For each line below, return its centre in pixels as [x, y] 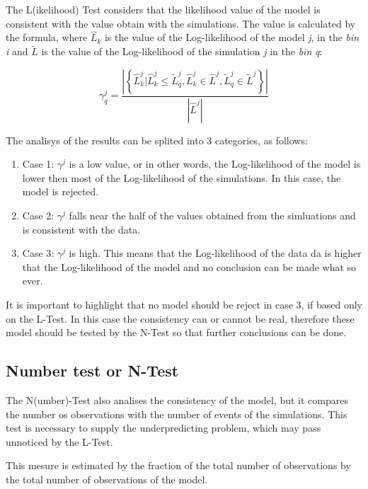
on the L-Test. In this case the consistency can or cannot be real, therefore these [180, 318]
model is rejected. [61, 191]
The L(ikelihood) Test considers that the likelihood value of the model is [163, 9]
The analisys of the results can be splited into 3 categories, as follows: [157, 140]
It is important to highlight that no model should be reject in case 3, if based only [184, 305]
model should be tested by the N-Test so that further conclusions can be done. [176, 332]
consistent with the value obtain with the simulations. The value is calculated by [181, 23]
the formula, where [47, 37]
